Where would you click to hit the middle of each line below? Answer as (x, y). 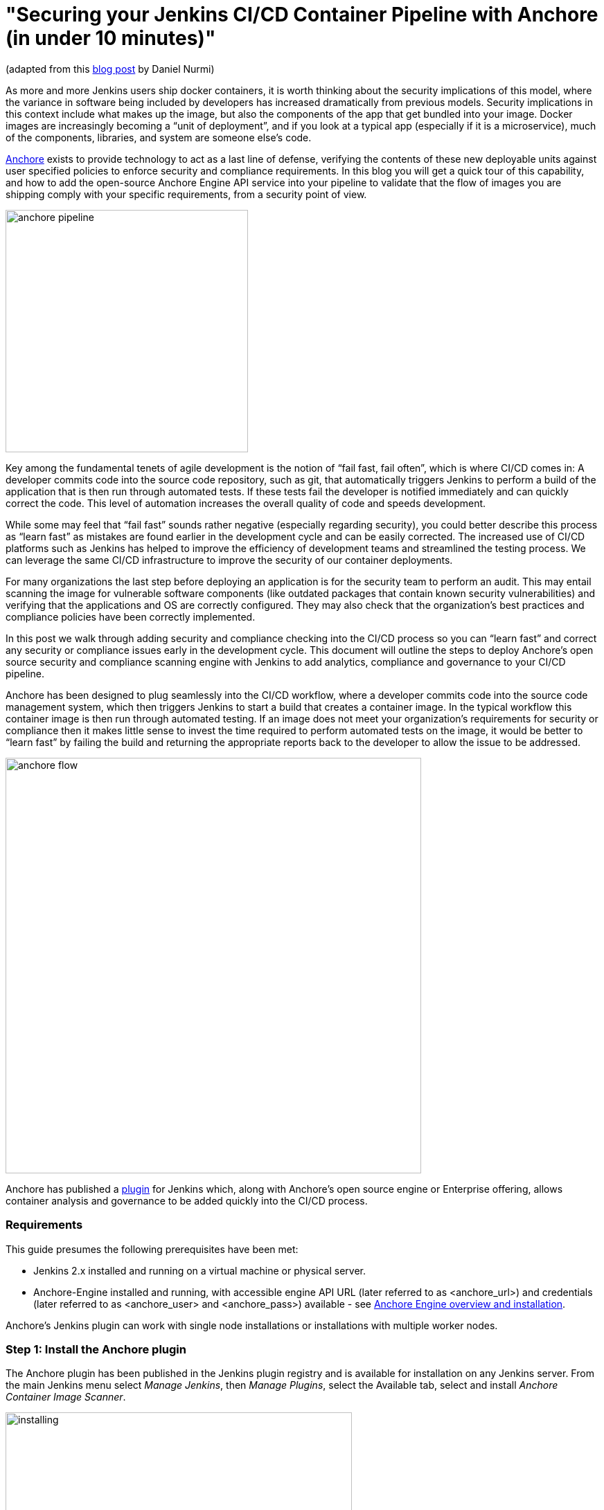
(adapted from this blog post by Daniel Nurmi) (110, 69)
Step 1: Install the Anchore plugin (96, 1349)
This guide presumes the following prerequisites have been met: (152, 1249)
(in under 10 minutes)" (111, 38)
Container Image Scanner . (66, 1397)
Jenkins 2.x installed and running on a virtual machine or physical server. (199, 1270)
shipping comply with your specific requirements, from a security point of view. (186, 194)
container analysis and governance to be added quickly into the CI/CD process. (187, 1200)
